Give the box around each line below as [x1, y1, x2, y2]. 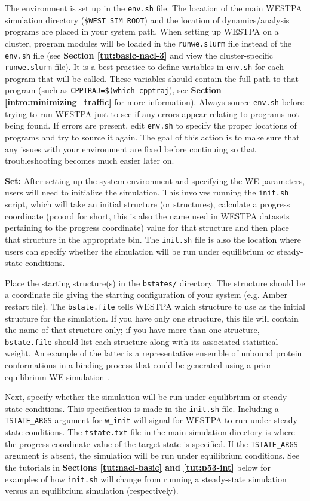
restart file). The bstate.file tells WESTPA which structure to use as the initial [5, 300, 305, 312]
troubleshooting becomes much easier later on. [5, 154, 174, 167]
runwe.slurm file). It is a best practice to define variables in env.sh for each [5, 60, 284, 73]
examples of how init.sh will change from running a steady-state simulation [5, 472, 287, 485]
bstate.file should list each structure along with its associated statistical [5, 335, 278, 347]
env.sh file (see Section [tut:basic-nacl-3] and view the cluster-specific [5, 48, 274, 61]
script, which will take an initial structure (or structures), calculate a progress [5, 198, 290, 210]
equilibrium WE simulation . [5, 370, 109, 383]
